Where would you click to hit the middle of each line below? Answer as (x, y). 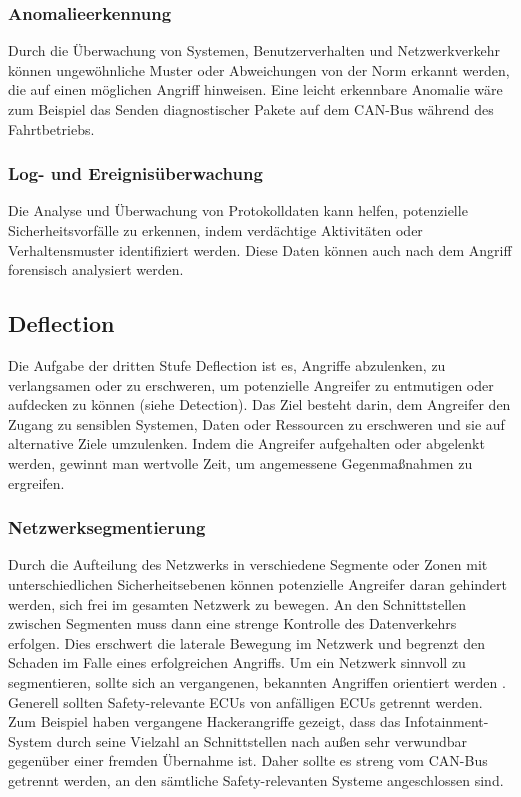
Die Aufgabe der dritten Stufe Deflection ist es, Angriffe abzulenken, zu (227, 364)
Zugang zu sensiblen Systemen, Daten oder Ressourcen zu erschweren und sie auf (256, 423)
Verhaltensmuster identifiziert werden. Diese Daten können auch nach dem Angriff (260, 249)
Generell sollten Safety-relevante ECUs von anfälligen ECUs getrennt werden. (245, 701)
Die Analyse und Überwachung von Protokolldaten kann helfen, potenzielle (238, 210)
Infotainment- (446, 721)
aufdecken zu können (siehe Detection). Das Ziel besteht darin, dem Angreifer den (259, 404)
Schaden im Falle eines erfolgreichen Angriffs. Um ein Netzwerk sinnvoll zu (237, 662)
